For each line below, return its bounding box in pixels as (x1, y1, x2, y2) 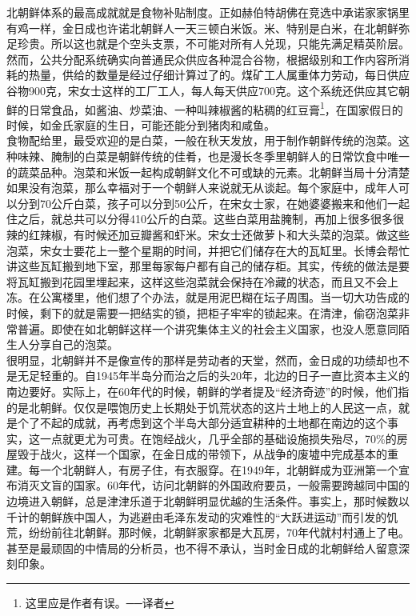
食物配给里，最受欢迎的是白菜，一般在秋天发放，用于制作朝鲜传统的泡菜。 (6, 132, 398, 149)
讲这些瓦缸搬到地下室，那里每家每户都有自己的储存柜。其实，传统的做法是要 (6, 258, 410, 274)
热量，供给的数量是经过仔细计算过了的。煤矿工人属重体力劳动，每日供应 (28, 66, 410, 83)
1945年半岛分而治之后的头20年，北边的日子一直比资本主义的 (95, 367, 410, 384)
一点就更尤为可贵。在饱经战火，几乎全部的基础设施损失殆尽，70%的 (39, 430, 397, 446)
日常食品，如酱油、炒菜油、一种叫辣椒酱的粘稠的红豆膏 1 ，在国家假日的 (28, 98, 403, 118)
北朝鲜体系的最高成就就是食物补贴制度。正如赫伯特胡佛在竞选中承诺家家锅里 (6, 4, 410, 20)
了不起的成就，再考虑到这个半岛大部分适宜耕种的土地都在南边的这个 (28, 414, 387, 431)
